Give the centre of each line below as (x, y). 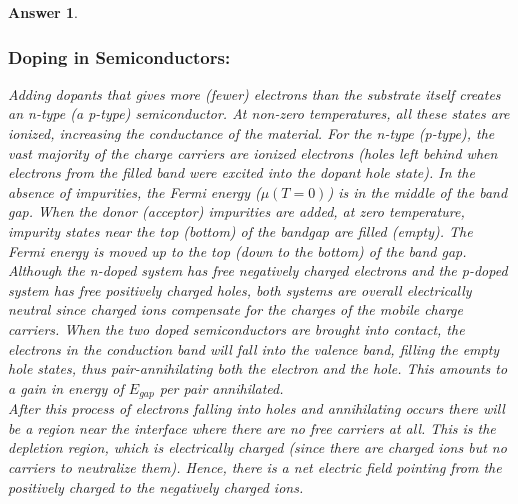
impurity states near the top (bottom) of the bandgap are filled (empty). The (240, 230)
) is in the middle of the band (417, 191)
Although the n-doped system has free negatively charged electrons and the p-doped (258, 270)
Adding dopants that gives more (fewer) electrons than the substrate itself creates (254, 93)
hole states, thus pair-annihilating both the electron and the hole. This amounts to (258, 368)
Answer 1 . (43, 12)
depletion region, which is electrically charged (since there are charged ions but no (257, 447)
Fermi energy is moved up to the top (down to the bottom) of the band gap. (237, 250)
